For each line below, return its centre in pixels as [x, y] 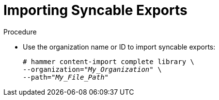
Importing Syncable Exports [95, 10]
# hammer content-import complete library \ [109, 61]
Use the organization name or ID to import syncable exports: [119, 47]
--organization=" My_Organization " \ [92, 69]
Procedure [20, 32]
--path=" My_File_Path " [66, 77]
